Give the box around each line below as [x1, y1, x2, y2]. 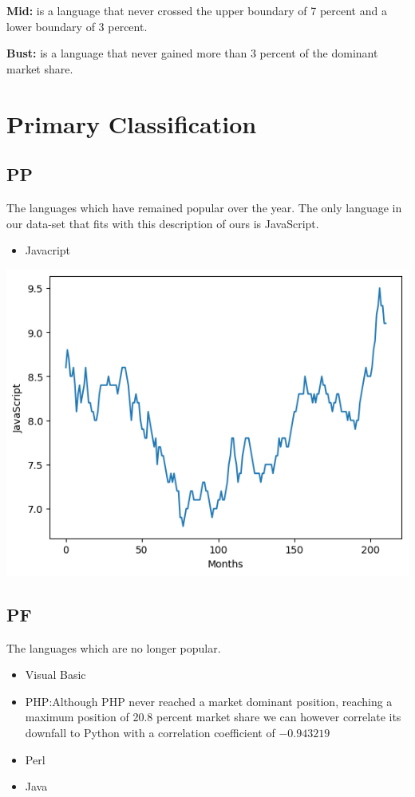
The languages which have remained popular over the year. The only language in [6, 199, 402, 215]
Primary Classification [6, 107, 257, 140]
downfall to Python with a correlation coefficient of [25, 724, 275, 740]
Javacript [25, 242, 71, 258]
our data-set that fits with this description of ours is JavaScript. [6, 215, 319, 231]
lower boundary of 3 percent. [6, 18, 148, 34]
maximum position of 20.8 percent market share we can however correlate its [25, 708, 401, 725]
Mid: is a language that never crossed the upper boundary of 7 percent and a [6, 2, 387, 18]
